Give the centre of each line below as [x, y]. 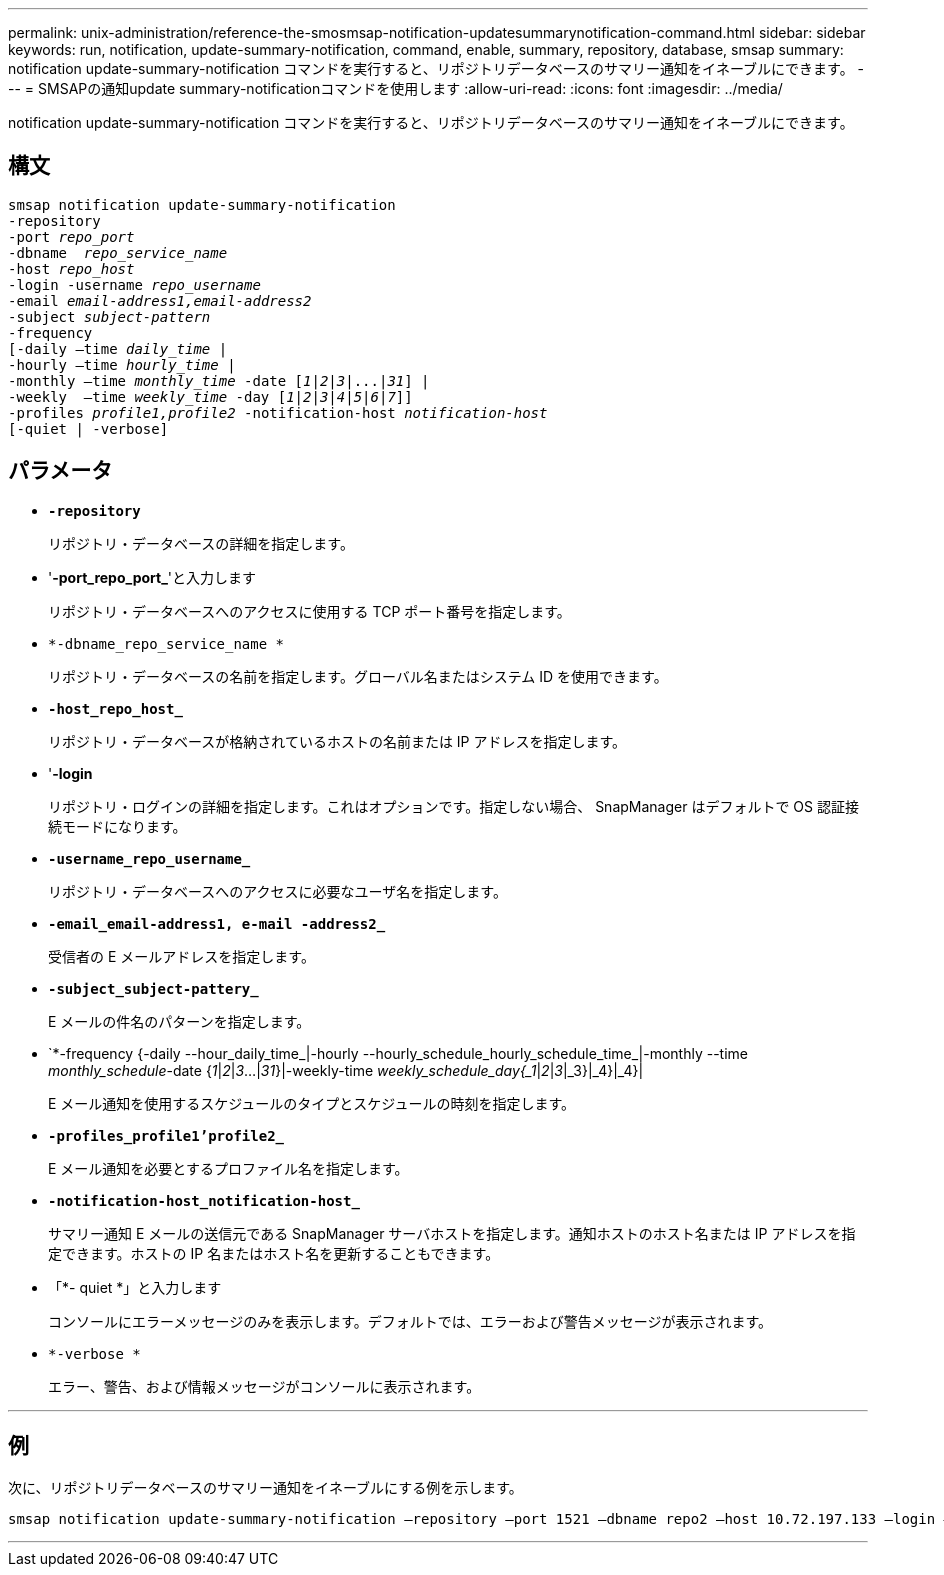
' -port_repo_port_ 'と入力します [152, 577]
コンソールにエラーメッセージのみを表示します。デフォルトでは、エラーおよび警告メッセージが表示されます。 [410, 1321]
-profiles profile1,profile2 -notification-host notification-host [278, 412]
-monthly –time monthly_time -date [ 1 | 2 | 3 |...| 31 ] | [219, 380]
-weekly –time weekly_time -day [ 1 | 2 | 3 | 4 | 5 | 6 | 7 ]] [210, 396]
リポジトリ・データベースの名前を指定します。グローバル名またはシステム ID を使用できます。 [358, 676]
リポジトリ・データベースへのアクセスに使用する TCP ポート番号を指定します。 [309, 611]
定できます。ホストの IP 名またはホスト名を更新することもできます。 [274, 1253]
